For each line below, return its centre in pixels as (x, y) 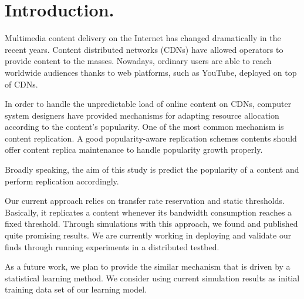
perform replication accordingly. (62, 181)
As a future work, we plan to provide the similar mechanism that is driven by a (148, 266)
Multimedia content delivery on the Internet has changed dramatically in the (143, 38)
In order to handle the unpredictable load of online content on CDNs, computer (148, 104)
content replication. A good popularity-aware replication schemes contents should (151, 138)
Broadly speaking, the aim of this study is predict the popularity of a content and (152, 169)
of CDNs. (21, 84)
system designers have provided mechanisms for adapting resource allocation (142, 115)
